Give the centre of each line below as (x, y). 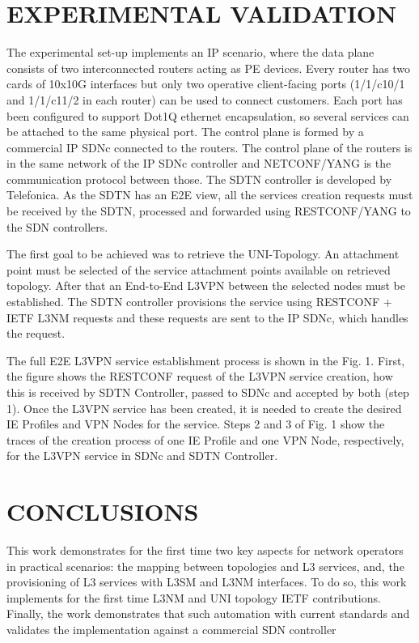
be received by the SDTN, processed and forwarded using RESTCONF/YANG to (209, 211)
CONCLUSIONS (103, 511)
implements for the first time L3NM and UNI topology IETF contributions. (194, 597)
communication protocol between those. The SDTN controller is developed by (199, 179)
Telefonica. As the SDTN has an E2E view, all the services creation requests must (210, 195)
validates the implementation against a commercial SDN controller (171, 630)
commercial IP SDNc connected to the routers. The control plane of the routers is (209, 147)
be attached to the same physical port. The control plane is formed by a (185, 132)
